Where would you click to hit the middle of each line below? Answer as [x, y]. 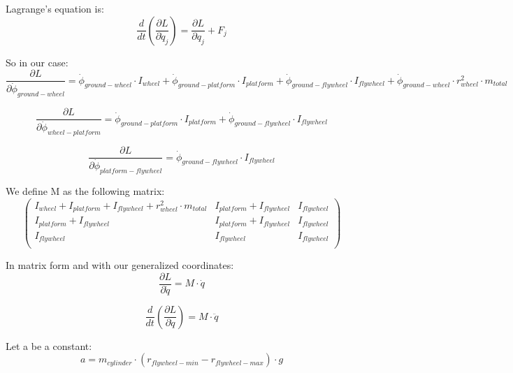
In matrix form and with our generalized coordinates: [120, 265]
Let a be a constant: [49, 345]
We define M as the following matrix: [85, 190]
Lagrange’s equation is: [55, 8]
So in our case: [37, 62]
